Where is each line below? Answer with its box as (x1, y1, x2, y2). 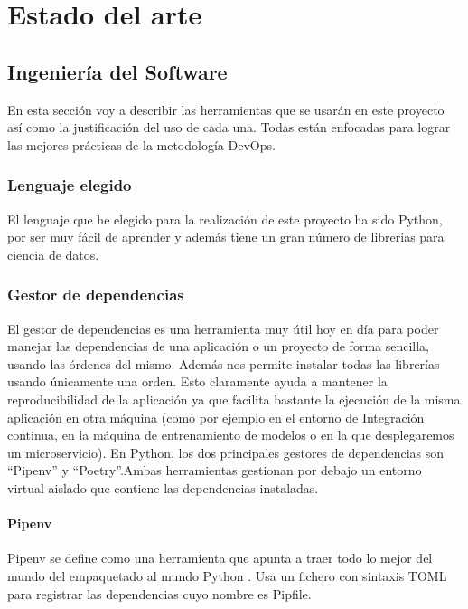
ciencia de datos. (7, 244, 99, 263)
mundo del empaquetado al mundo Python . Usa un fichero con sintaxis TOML (7, 566, 447, 585)
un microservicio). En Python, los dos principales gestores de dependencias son (7, 442, 444, 462)
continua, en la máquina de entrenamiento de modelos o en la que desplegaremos (7, 425, 454, 444)
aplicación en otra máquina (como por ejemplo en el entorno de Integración (7, 407, 425, 426)
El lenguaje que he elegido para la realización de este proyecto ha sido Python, (7, 209, 443, 228)
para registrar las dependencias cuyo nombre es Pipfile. (7, 584, 312, 603)
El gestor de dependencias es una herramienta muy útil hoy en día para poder (7, 319, 439, 338)
